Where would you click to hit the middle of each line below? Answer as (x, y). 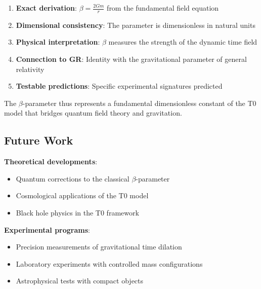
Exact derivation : (46, 8)
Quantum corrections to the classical (73, 178)
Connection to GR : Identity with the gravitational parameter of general (131, 59)
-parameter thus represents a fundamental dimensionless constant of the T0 (139, 103)
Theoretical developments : (51, 161)
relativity (30, 69)
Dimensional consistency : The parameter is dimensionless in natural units (136, 25)
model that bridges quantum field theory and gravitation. (93, 113)
